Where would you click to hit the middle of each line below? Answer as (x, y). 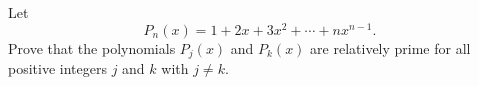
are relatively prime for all (390, 47)
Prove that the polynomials (92, 47)
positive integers (57, 68)
